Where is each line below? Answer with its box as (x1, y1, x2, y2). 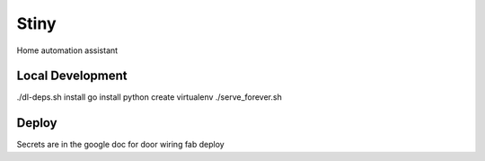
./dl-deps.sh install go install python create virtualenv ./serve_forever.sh (16, 92, 282, 103)
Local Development (16, 68, 128, 84)
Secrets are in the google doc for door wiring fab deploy (16, 139, 225, 150)
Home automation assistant (16, 45, 119, 56)
